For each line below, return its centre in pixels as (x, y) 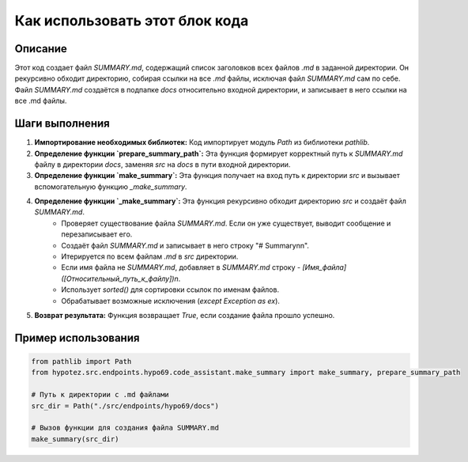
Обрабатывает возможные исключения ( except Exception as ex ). (171, 301)
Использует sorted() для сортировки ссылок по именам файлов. (170, 290)
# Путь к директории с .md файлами (100, 395)
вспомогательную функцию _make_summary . (111, 187)
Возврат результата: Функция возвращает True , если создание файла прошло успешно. (185, 315)
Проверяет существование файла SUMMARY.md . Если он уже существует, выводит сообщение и (226, 223)
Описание (41, 49)
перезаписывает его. (97, 234)
